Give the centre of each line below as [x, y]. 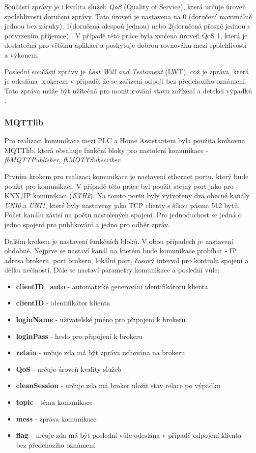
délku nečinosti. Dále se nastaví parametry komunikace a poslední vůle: [112, 270]
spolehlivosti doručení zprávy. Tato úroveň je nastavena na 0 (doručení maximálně [128, 16]
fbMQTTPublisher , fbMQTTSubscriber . [63, 160]
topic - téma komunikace [54, 402]
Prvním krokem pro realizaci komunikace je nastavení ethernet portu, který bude [127, 176]
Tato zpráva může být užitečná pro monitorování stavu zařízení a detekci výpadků [128, 90]
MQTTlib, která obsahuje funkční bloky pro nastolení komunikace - [106, 150]
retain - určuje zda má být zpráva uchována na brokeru [100, 352]
